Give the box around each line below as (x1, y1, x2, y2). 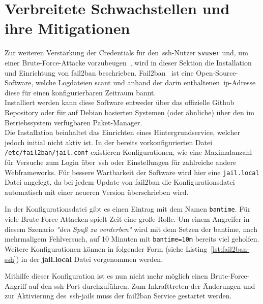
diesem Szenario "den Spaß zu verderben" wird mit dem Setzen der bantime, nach (5, 223, 257, 234)
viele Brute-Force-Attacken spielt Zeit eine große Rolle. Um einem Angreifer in (5, 214, 250, 224)
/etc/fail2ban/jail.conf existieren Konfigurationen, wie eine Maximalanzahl (5, 147, 252, 157)
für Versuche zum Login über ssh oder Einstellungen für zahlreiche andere (5, 156, 237, 167)
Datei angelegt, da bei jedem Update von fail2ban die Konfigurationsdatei (5, 177, 235, 187)
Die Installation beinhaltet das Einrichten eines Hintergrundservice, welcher (5, 127, 240, 138)
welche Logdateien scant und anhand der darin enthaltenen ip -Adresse (36, 77, 256, 88)
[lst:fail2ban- (211, 243, 250, 254)
